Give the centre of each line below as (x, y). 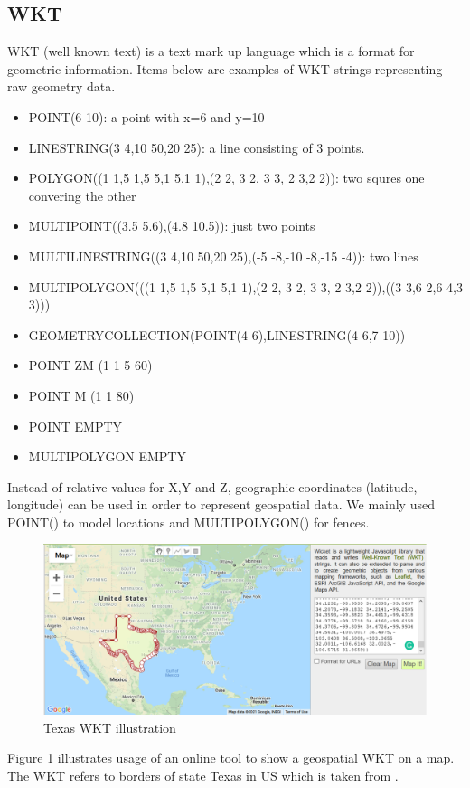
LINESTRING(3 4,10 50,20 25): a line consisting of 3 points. (197, 147)
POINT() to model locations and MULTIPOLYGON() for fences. (188, 522)
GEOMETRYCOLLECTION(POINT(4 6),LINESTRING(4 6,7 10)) (217, 334)
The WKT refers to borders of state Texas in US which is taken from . (203, 776)
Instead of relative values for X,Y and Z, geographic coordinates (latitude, (212, 486)
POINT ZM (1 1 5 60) (90, 365)
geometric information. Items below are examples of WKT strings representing (225, 68)
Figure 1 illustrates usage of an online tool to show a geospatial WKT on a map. (231, 758)
